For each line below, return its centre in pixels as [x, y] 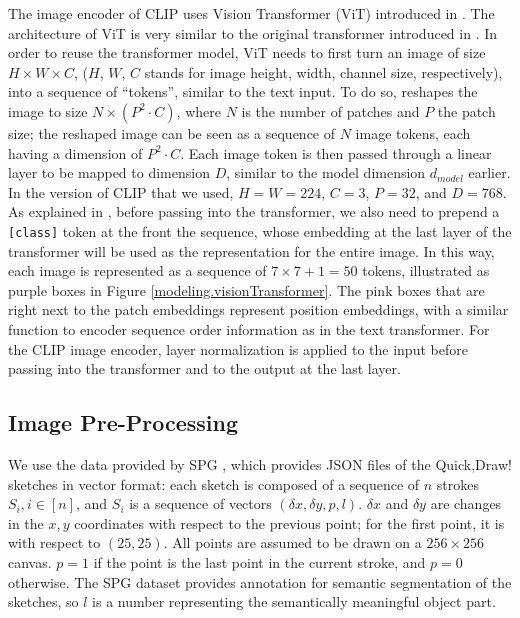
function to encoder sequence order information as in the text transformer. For [249, 328]
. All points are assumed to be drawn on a [292, 542]
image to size [48, 110]
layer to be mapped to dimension [109, 172]
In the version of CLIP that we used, [121, 191]
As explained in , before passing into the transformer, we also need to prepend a [254, 211]
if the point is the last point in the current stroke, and [259, 561]
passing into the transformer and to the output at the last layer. [204, 368]
